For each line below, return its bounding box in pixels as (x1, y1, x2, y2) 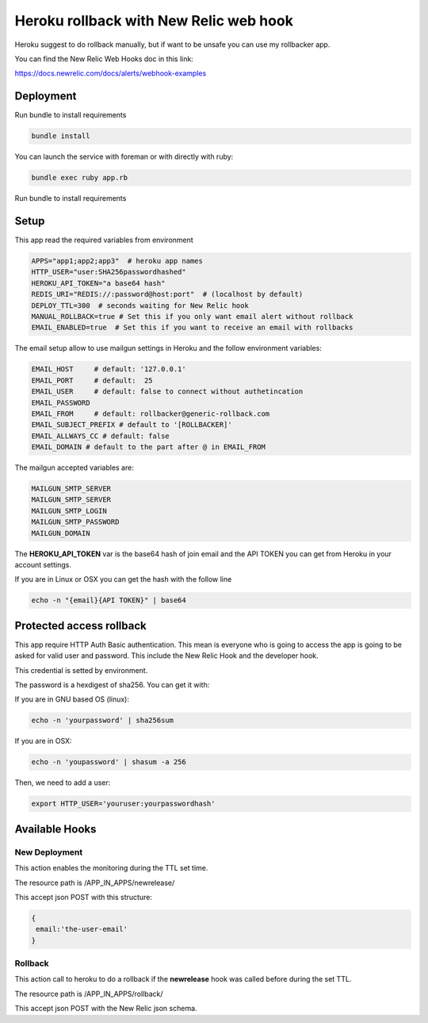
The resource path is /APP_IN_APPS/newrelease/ (14, 878, 175, 887)
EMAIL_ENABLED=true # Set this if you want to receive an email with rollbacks (31, 323, 353, 333)
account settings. (14, 560, 71, 570)
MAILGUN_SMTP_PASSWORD (31, 517, 120, 527)
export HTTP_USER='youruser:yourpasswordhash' (31, 799, 216, 809)
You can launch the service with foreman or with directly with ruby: (14, 152, 234, 162)
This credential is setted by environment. (14, 665, 148, 675)
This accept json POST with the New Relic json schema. (14, 1004, 197, 1013)
